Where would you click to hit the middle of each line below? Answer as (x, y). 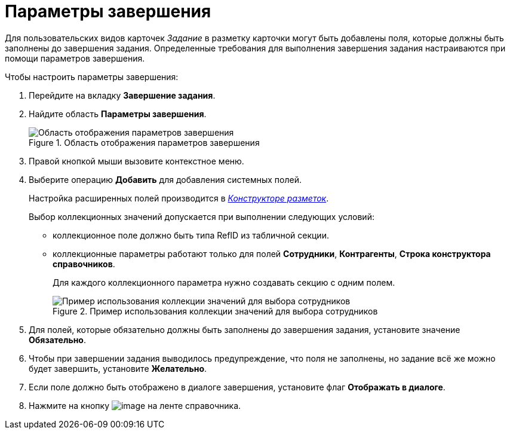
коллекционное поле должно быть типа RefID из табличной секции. (191, 235)
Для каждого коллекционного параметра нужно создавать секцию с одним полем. (224, 282)
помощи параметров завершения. (75, 58)
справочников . (84, 264)
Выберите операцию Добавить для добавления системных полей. (165, 179)
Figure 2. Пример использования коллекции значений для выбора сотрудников (215, 311)
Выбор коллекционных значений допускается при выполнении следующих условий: (202, 216)
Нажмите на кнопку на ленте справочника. (135, 405)
